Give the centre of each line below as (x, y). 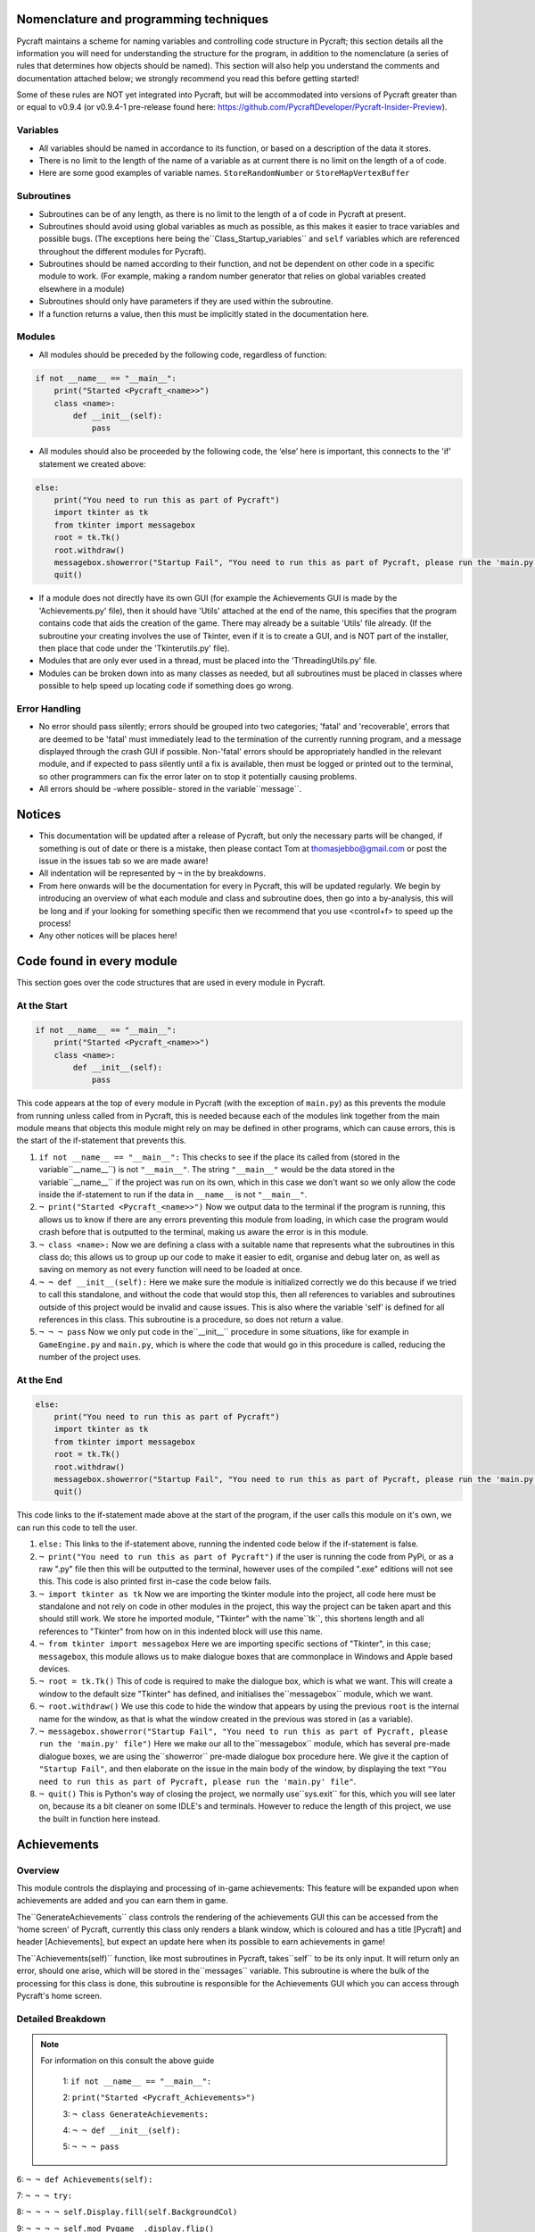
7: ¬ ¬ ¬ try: (45, 2195)
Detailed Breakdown (61, 2019)
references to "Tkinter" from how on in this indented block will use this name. (181, 1631)
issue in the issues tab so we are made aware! (123, 861)
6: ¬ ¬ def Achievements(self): (85, 2179)
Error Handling (49, 708)
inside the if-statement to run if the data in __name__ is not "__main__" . (173, 1195)
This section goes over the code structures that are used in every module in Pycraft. (171, 983)
